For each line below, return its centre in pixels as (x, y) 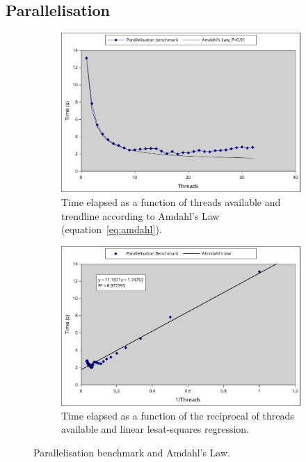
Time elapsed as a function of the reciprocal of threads (178, 415)
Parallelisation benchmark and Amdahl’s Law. (132, 452)
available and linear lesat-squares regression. (155, 429)
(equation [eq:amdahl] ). (112, 229)
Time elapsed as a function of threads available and (171, 202)
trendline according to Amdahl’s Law (140, 215)
